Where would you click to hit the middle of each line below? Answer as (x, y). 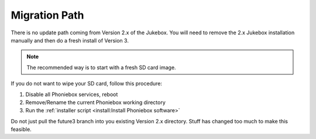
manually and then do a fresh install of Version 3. (70, 40)
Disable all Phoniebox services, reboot (72, 94)
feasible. (21, 129)
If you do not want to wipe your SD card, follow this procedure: (86, 84)
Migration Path (47, 15)
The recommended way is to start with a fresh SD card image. (101, 67)
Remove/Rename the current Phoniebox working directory (96, 102)
